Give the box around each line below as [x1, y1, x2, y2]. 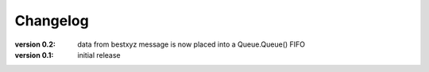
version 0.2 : [14, 40, 56, 49]
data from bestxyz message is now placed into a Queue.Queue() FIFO [77, 40, 306, 49]
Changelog [14, 12, 89, 29]
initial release [77, 50, 121, 59]
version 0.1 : [14, 50, 54, 59]
